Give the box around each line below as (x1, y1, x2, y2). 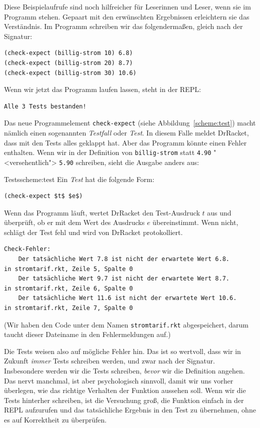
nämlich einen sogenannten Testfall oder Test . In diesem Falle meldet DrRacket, (4, 127, 249, 137)
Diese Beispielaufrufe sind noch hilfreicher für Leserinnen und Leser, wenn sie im (4, 1, 251, 11)
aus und (207, 207, 231, 217)
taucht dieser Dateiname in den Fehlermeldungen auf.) (4, 329, 171, 339)
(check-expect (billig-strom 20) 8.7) (4, 59, 133, 66)
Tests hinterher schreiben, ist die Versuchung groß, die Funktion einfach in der (4, 394, 244, 405)
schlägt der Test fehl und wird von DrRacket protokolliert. (4, 226, 183, 237)
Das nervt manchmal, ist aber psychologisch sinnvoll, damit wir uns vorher (4, 375, 233, 385)
